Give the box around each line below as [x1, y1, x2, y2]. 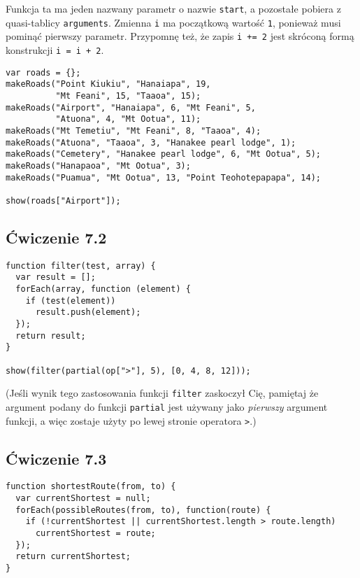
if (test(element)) [25, 295, 116, 306]
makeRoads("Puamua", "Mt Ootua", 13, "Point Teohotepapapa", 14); [6, 172, 322, 183]
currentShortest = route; [35, 528, 156, 539]
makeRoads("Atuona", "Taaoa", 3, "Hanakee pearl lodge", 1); [6, 137, 296, 148]
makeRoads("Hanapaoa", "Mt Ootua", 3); [6, 160, 191, 171]
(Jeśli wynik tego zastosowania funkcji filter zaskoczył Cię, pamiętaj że [6, 386, 319, 400]
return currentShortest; [15, 551, 131, 562]
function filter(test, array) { [6, 260, 156, 271]
